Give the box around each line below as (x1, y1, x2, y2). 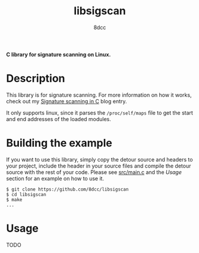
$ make (6, 197, 23, 203)
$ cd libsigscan (6, 191, 46, 197)
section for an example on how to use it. (6, 175, 105, 182)
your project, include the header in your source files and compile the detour (6, 162, 191, 169)
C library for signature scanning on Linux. (6, 50, 111, 58)
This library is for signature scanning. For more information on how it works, (6, 91, 192, 99)
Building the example (6, 137, 113, 150)
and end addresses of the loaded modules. (6, 115, 112, 122)
